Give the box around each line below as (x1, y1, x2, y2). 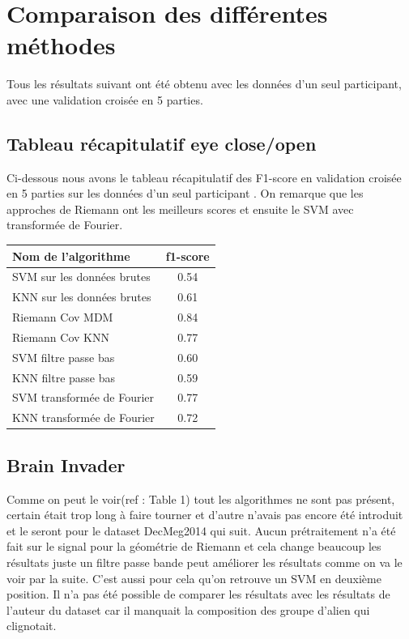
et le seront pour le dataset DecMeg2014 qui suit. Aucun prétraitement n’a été (6, 522, 396, 539)
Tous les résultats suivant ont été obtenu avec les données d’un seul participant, (6, 75, 402, 92)
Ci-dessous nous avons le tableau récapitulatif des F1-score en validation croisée (6, 168, 402, 185)
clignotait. (6, 617, 57, 634)
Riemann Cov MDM (12, 309, 113, 326)
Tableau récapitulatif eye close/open (6, 130, 317, 155)
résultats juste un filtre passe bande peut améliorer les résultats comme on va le (6, 554, 403, 570)
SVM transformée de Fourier (12, 389, 155, 406)
